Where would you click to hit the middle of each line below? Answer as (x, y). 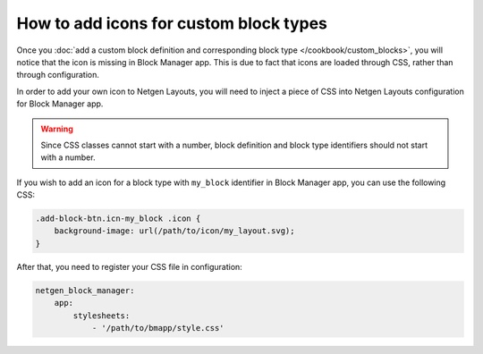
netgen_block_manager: (85, 290)
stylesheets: (102, 316)
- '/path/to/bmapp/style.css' (158, 328)
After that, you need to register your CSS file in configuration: (130, 266)
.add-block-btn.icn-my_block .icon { (118, 219)
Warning (57, 129)
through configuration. (58, 75)
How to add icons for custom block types (172, 23)
